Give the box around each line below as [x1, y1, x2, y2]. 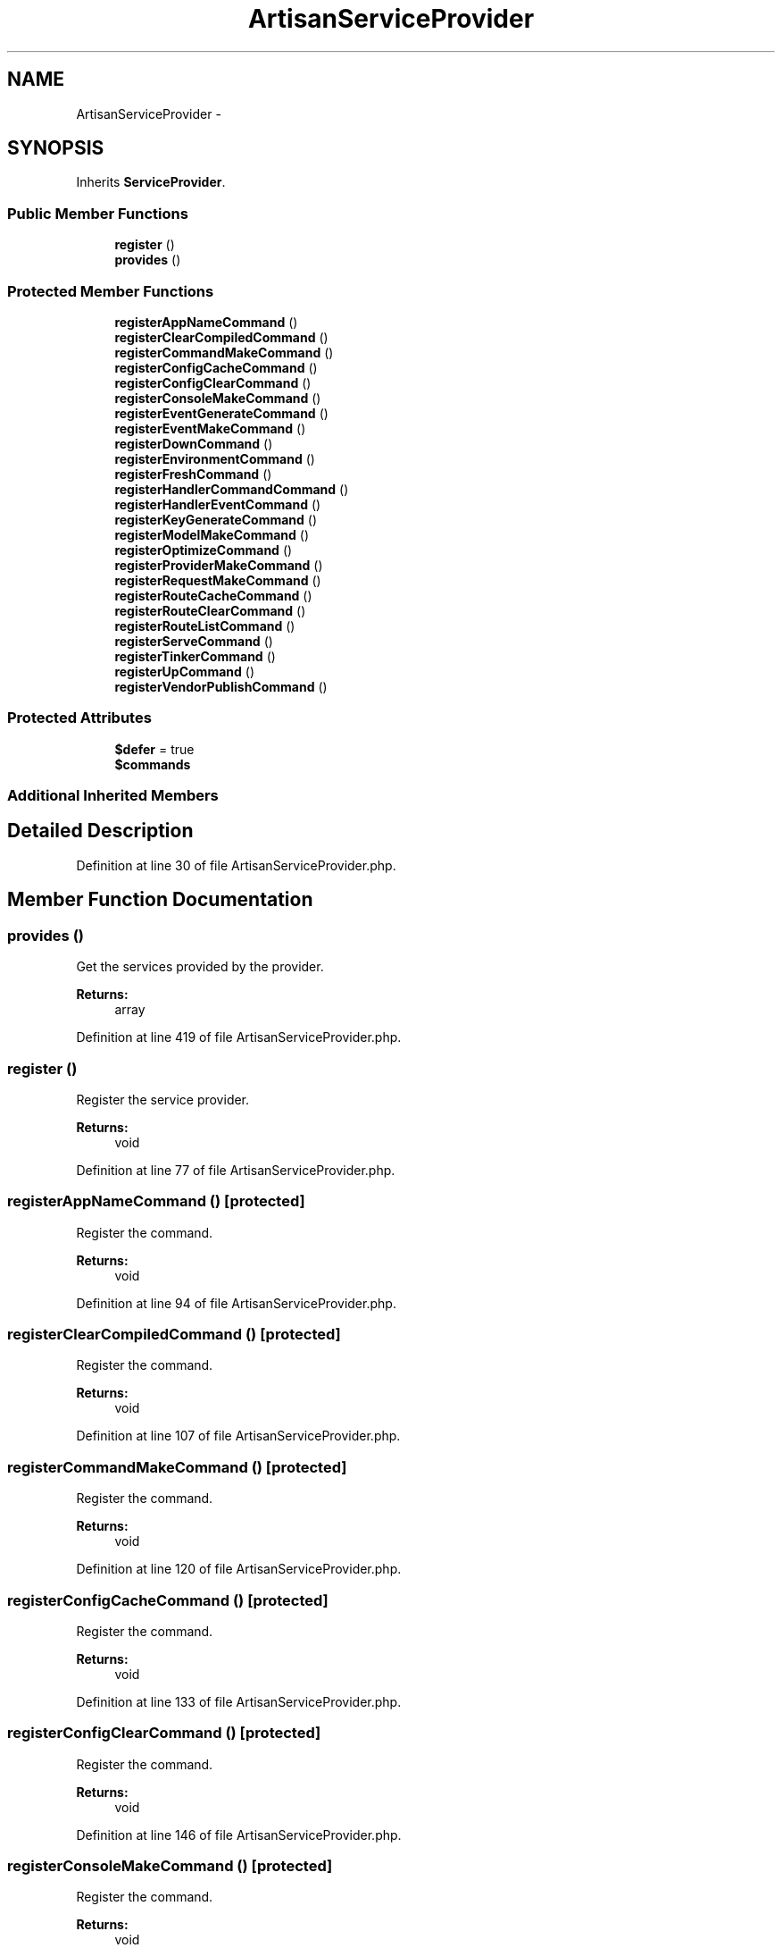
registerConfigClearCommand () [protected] [7, 1724, 321, 1742]
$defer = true [114, 741, 195, 757]
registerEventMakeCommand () [114, 420, 306, 436]
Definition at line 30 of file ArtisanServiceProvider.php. [76, 857, 396, 873]
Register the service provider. [76, 1091, 250, 1107]
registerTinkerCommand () [114, 648, 276, 664]
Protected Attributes [7, 709, 152, 727]
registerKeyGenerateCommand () [114, 511, 318, 527]
